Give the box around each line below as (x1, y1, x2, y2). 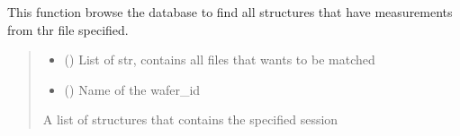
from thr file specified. (7, 20, 129, 38)
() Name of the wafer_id (64, 80, 201, 98)
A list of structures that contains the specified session (42, 110, 338, 129)
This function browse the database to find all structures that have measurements (7, 3, 453, 21)
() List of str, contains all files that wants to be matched (64, 50, 375, 69)
